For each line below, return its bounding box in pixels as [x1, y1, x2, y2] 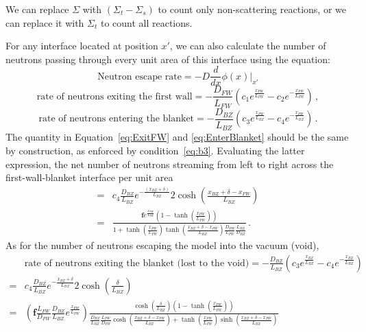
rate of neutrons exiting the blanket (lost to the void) [24, 258, 249, 268]
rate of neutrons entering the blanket [38, 114, 195, 124]
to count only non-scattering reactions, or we [158, 2, 346, 16]
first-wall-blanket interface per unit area [5, 170, 173, 185]
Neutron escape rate [97, 71, 182, 82]
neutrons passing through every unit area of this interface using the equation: [5, 51, 330, 66]
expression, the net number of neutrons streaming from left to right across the [5, 156, 334, 171]
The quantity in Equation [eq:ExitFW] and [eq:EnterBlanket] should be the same [5, 130, 349, 144]
